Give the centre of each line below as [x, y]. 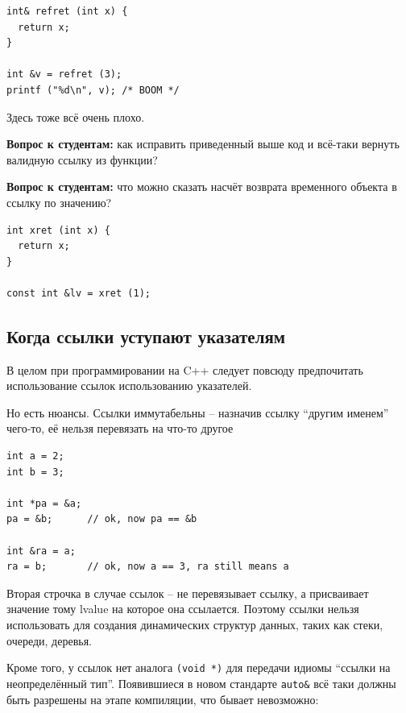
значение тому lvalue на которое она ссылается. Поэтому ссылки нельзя [183, 609]
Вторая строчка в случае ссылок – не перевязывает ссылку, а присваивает [188, 593]
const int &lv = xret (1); [79, 293]
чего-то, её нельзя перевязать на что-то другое [120, 428]
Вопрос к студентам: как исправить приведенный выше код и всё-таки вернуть [203, 144]
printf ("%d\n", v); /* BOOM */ [93, 90]
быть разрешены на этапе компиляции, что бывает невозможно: [163, 699]
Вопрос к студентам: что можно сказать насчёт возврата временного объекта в [202, 187]
